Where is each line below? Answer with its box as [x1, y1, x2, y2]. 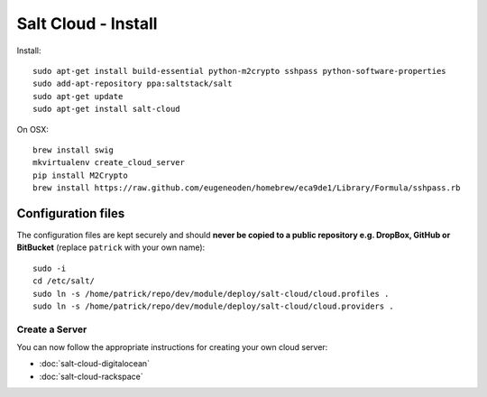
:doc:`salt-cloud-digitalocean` [39, 358, 151, 369]
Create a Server [16, 323, 87, 336]
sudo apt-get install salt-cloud [32, 104, 180, 115]
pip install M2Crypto [32, 170, 128, 180]
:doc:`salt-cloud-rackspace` [39, 371, 143, 382]
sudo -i [32, 263, 67, 273]
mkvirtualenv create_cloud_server [32, 158, 185, 168]
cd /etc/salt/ [32, 276, 95, 286]
